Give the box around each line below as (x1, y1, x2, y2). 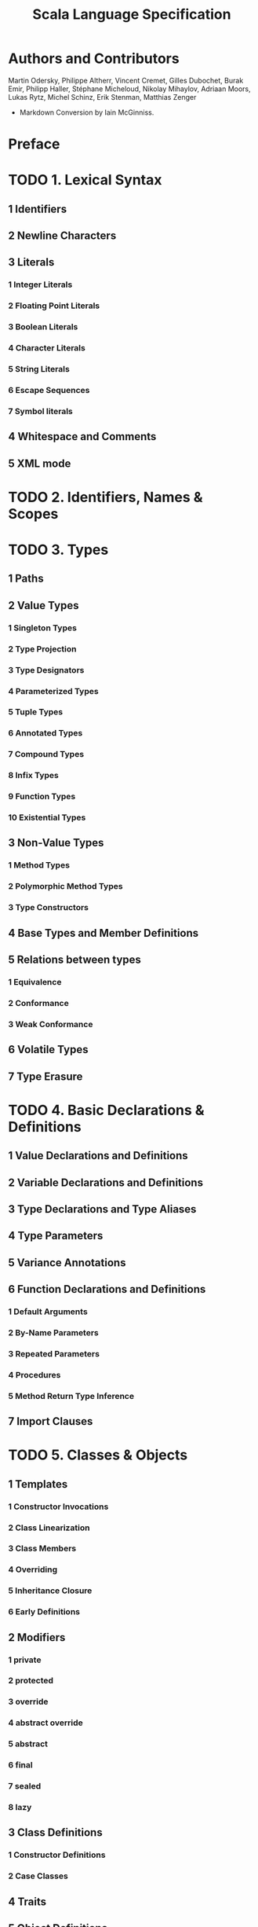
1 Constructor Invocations (8, 1501, 109, 1512)
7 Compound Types (8, 749, 85, 760)
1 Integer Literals (8, 279, 73, 290)
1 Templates (8, 1477, 68, 1491)
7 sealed (8, 1781, 42, 1792)
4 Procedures (8, 1369, 61, 1380)
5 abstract (8, 1738, 49, 1749)
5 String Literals (8, 364, 71, 375)
